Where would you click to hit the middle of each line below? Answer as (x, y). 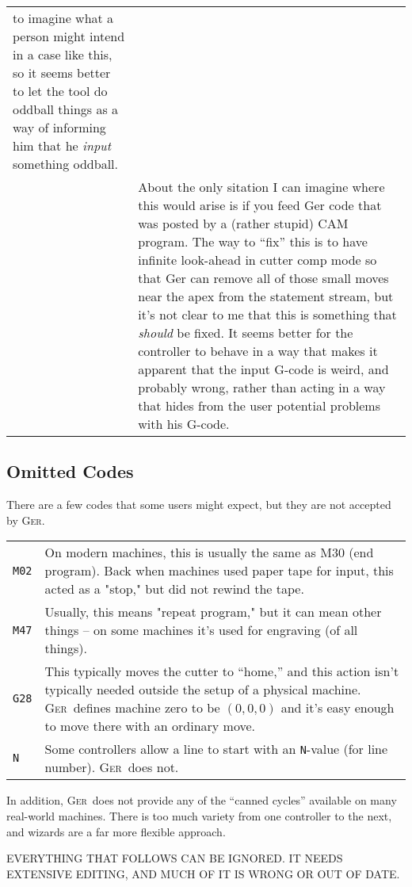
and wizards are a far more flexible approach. (116, 831)
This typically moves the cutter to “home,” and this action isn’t (222, 671)
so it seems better (62, 73)
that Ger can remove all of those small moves (263, 278)
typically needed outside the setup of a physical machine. (203, 690)
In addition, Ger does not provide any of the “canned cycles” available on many (202, 800)
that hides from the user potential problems (259, 405)
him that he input (62, 145)
